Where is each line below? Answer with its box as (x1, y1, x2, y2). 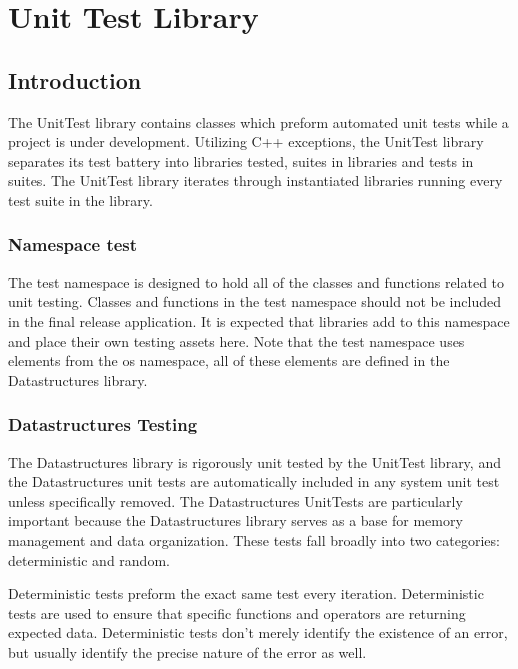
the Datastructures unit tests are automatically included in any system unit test (8, 471, 500, 492)
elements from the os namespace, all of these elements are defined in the (8, 350, 450, 371)
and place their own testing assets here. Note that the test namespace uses (8, 330, 465, 351)
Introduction (8, 64, 142, 95)
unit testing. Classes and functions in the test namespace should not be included (8, 291, 501, 312)
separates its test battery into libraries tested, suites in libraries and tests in (8, 150, 474, 171)
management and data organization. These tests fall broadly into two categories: (8, 529, 500, 550)
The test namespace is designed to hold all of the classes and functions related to (8, 271, 505, 292)
